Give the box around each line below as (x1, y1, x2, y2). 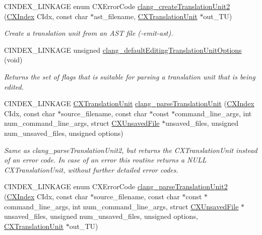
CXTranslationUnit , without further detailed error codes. (4, 164, 178, 175)
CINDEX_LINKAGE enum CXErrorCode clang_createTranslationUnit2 (4, 1, 230, 11)
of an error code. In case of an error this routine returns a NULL (4, 154, 207, 165)
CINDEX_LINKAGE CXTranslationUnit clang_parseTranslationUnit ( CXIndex (4, 98, 254, 109)
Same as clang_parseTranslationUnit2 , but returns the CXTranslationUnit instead (4, 144, 257, 155)
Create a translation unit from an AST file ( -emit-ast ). (4, 28, 173, 38)
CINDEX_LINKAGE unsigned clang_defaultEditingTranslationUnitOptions (4, 44, 242, 55)
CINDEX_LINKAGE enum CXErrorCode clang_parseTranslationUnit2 (4, 181, 228, 192)
